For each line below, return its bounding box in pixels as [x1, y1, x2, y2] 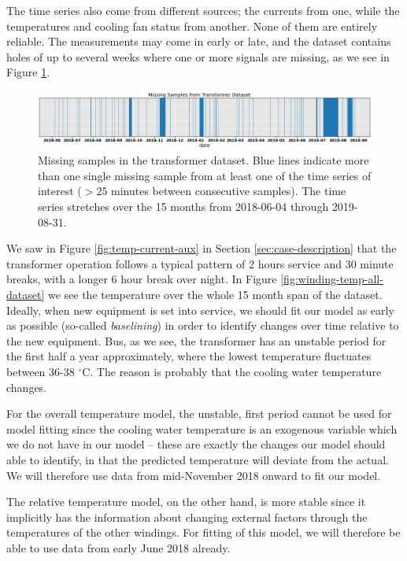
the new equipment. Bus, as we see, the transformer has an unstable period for [6, 332, 387, 349]
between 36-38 [6, 363, 75, 379]
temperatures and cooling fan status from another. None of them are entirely [6, 17, 378, 34]
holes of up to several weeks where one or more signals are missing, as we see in [6, 48, 390, 65]
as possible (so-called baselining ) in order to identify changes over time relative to [6, 317, 399, 334]
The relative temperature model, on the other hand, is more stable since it [6, 493, 366, 510]
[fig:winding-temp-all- [280, 271, 383, 287]
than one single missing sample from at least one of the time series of [38, 167, 372, 183]
